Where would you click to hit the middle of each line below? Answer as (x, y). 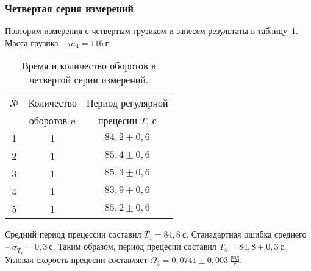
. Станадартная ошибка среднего (246, 234)
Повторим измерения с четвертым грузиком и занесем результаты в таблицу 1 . (152, 31)
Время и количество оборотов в (89, 66)
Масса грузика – (35, 42)
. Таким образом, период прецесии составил (134, 246)
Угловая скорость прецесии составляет (76, 260)
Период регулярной (127, 103)
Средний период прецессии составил (73, 234)
